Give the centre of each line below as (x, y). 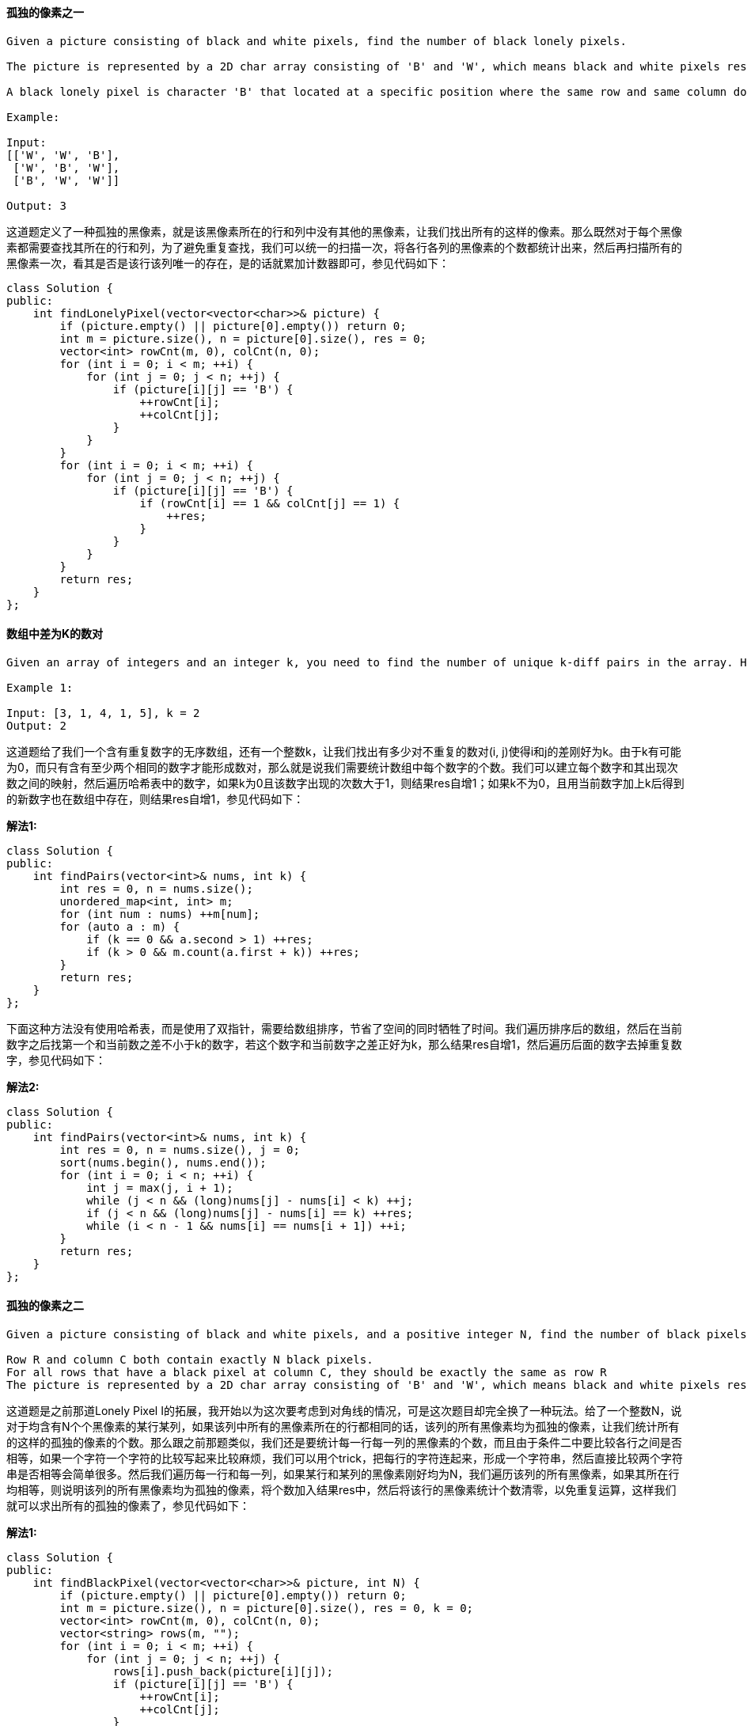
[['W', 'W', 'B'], (63, 155)
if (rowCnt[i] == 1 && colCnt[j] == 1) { (270, 503)
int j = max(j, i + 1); (160, 1187)
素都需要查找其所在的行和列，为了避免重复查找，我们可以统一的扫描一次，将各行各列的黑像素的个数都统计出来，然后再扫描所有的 (344, 247)
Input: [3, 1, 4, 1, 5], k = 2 (103, 713)
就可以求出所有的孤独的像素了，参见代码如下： (128, 1506)
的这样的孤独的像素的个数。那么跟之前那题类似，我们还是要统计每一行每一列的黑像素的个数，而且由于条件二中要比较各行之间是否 (344, 1443)
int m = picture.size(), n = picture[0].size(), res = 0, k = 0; (267, 1608)
